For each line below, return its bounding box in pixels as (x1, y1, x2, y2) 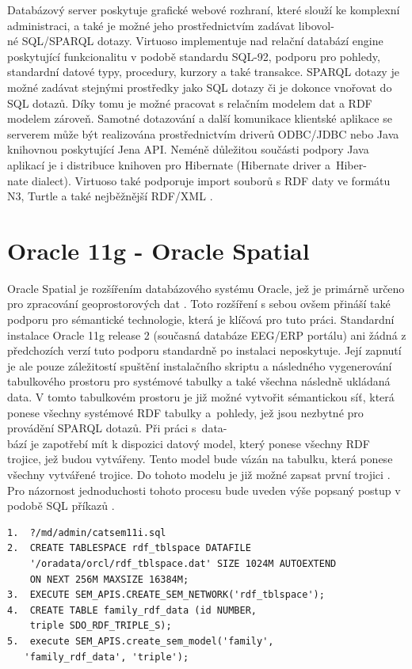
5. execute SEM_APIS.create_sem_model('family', (7, 635, 274, 647)
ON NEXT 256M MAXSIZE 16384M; (29, 573, 189, 585)
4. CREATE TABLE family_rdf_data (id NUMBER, (7, 604, 257, 616)
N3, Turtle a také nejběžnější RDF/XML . (7, 188, 213, 204)
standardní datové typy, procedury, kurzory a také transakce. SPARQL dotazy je (7, 63, 399, 80)
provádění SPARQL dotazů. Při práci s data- (7, 420, 227, 436)
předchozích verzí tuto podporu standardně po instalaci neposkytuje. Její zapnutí (7, 342, 402, 359)
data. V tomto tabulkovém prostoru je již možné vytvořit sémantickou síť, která (7, 389, 395, 405)
